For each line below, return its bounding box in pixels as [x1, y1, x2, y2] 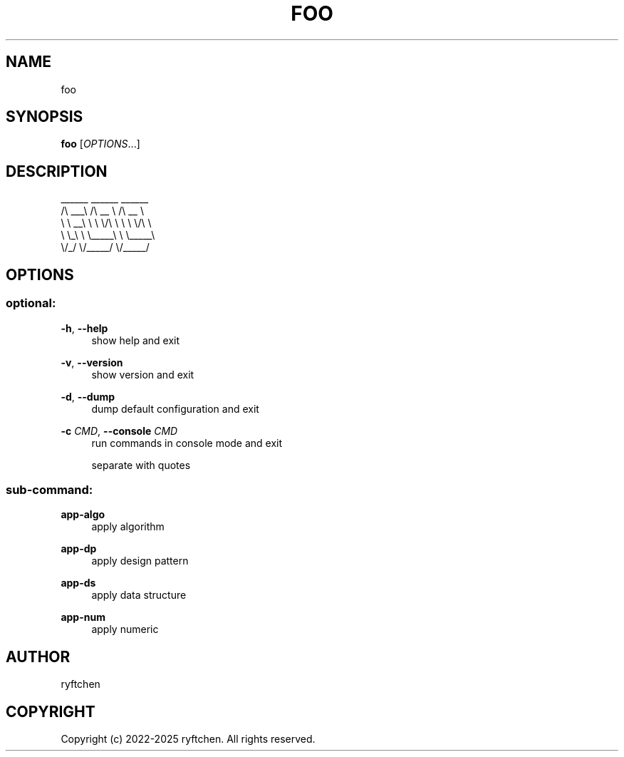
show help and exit [91, 334, 180, 346]
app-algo [61, 508, 105, 521]
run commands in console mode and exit [91, 436, 283, 449]
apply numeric [91, 623, 159, 636]
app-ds [61, 577, 96, 589]
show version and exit [91, 368, 194, 381]
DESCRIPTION [6, 162, 108, 180]
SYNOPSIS [6, 108, 83, 126]
